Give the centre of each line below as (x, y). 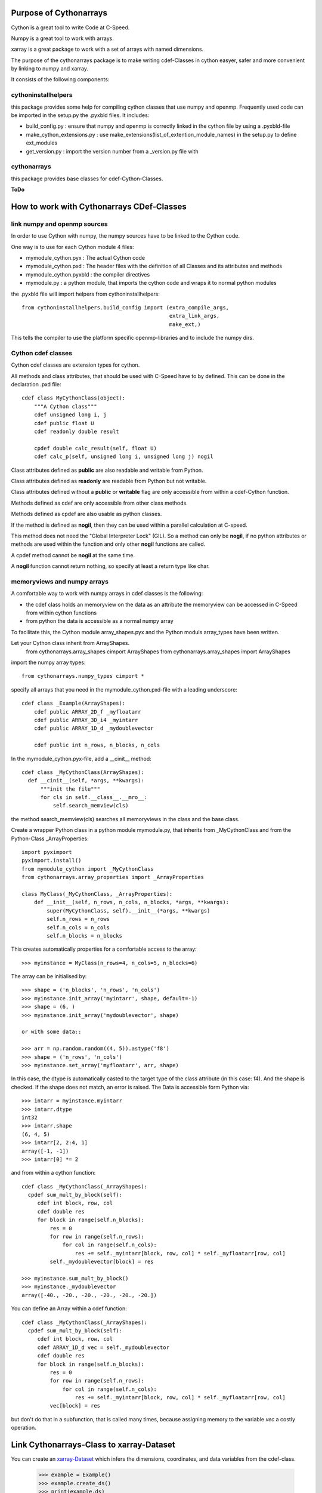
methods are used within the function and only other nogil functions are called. (108, 544)
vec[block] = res (75, 1406)
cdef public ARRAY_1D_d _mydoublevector (94, 728)
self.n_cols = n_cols (78, 927)
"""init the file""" (70, 789)
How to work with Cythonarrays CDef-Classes (99, 206)
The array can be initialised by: (49, 976)
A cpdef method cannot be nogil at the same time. (73, 555)
